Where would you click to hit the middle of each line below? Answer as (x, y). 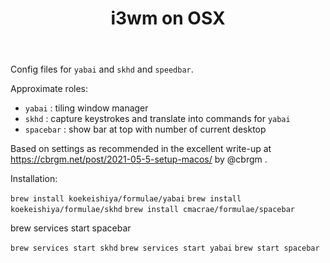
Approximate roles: (49, 89)
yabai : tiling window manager (86, 108)
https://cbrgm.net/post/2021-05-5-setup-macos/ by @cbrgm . (139, 159)
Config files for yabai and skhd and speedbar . (102, 69)
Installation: (34, 179)
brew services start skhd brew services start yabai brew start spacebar (165, 248)
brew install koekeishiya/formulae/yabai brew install (126, 199)
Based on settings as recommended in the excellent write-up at (141, 149)
